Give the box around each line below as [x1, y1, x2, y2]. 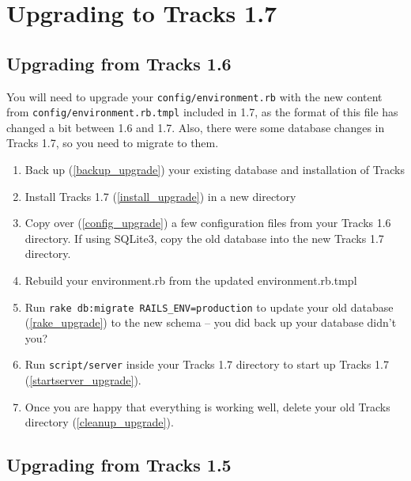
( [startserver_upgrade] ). [25, 372, 141, 388]
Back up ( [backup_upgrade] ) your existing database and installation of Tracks [25, 161, 405, 178]
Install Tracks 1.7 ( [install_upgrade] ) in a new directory [25, 187, 296, 204]
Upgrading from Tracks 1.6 [6, 51, 232, 75]
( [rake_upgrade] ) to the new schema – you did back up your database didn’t [25, 314, 397, 331]
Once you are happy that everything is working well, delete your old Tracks [25, 398, 390, 415]
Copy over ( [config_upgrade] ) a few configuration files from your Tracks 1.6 [25, 214, 391, 231]
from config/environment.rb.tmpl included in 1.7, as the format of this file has [6, 104, 398, 120]
